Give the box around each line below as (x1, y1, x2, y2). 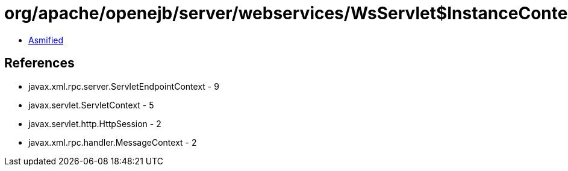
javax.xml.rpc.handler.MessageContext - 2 (28, 137, 197, 148)
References (4, 55, 75, 71)
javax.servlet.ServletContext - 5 (28, 99, 154, 110)
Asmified (28, 34, 64, 45)
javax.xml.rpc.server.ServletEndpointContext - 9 (28, 81, 219, 92)
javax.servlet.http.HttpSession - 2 (28, 118, 161, 129)
